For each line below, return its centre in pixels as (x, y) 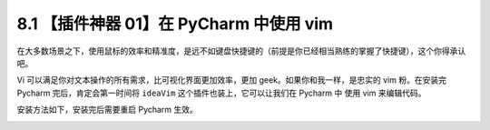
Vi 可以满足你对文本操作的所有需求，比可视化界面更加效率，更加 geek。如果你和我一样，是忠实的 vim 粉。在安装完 (231, 80)
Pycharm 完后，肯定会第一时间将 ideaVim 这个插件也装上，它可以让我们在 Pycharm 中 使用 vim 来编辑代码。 (221, 93)
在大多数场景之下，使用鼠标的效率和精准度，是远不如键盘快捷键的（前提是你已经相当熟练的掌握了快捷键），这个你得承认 (241, 51)
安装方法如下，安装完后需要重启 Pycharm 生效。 (108, 110)
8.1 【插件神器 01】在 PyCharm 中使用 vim (175, 24)
